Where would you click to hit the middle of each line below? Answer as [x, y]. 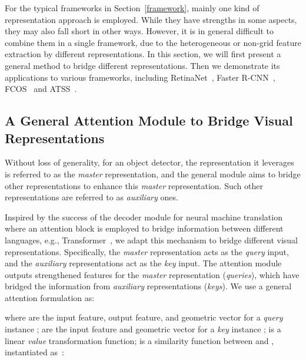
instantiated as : [34, 352]
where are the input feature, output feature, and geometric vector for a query [144, 317]
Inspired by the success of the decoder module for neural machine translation [144, 217]
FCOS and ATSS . [41, 89]
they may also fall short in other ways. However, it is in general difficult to [139, 31]
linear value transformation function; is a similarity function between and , [139, 340]
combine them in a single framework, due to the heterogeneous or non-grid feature [153, 42]
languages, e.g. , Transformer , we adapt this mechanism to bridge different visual [151, 240]
